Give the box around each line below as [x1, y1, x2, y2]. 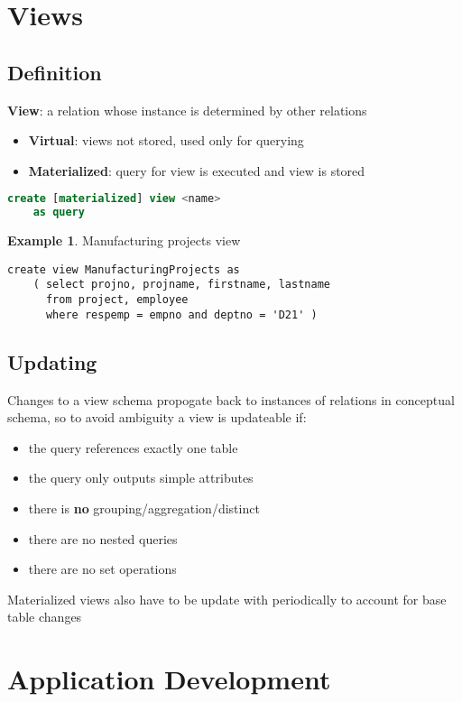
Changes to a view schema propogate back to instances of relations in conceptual [7, 390, 455, 409]
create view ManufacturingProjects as [7, 263, 240, 276]
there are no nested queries [28, 529, 178, 548]
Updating [7, 347, 97, 375]
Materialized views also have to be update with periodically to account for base [7, 589, 447, 608]
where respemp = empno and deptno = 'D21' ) [45, 308, 318, 321]
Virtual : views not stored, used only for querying [28, 131, 304, 150]
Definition [7, 58, 102, 86]
